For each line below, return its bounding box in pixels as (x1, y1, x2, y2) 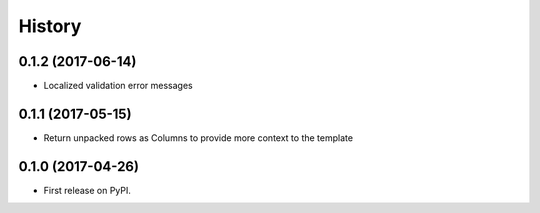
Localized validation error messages (43, 80, 194, 92)
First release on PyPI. (43, 184, 132, 196)
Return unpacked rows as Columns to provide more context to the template (43, 131, 354, 144)
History (18, 15, 82, 37)
